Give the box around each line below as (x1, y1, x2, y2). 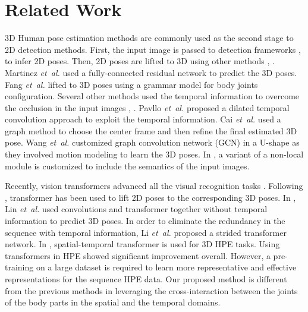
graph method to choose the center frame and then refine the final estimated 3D (5, 124, 297, 137)
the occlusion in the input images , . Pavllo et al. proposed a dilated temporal (5, 101, 290, 114)
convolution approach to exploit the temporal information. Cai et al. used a (5, 113, 281, 125)
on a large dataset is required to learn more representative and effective (36, 261, 297, 273)
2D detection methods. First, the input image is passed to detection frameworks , (5, 43, 301, 55)
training (5, 261, 34, 273)
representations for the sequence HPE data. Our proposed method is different (5, 273, 287, 285)
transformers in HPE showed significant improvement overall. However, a (5, 249, 271, 261)
